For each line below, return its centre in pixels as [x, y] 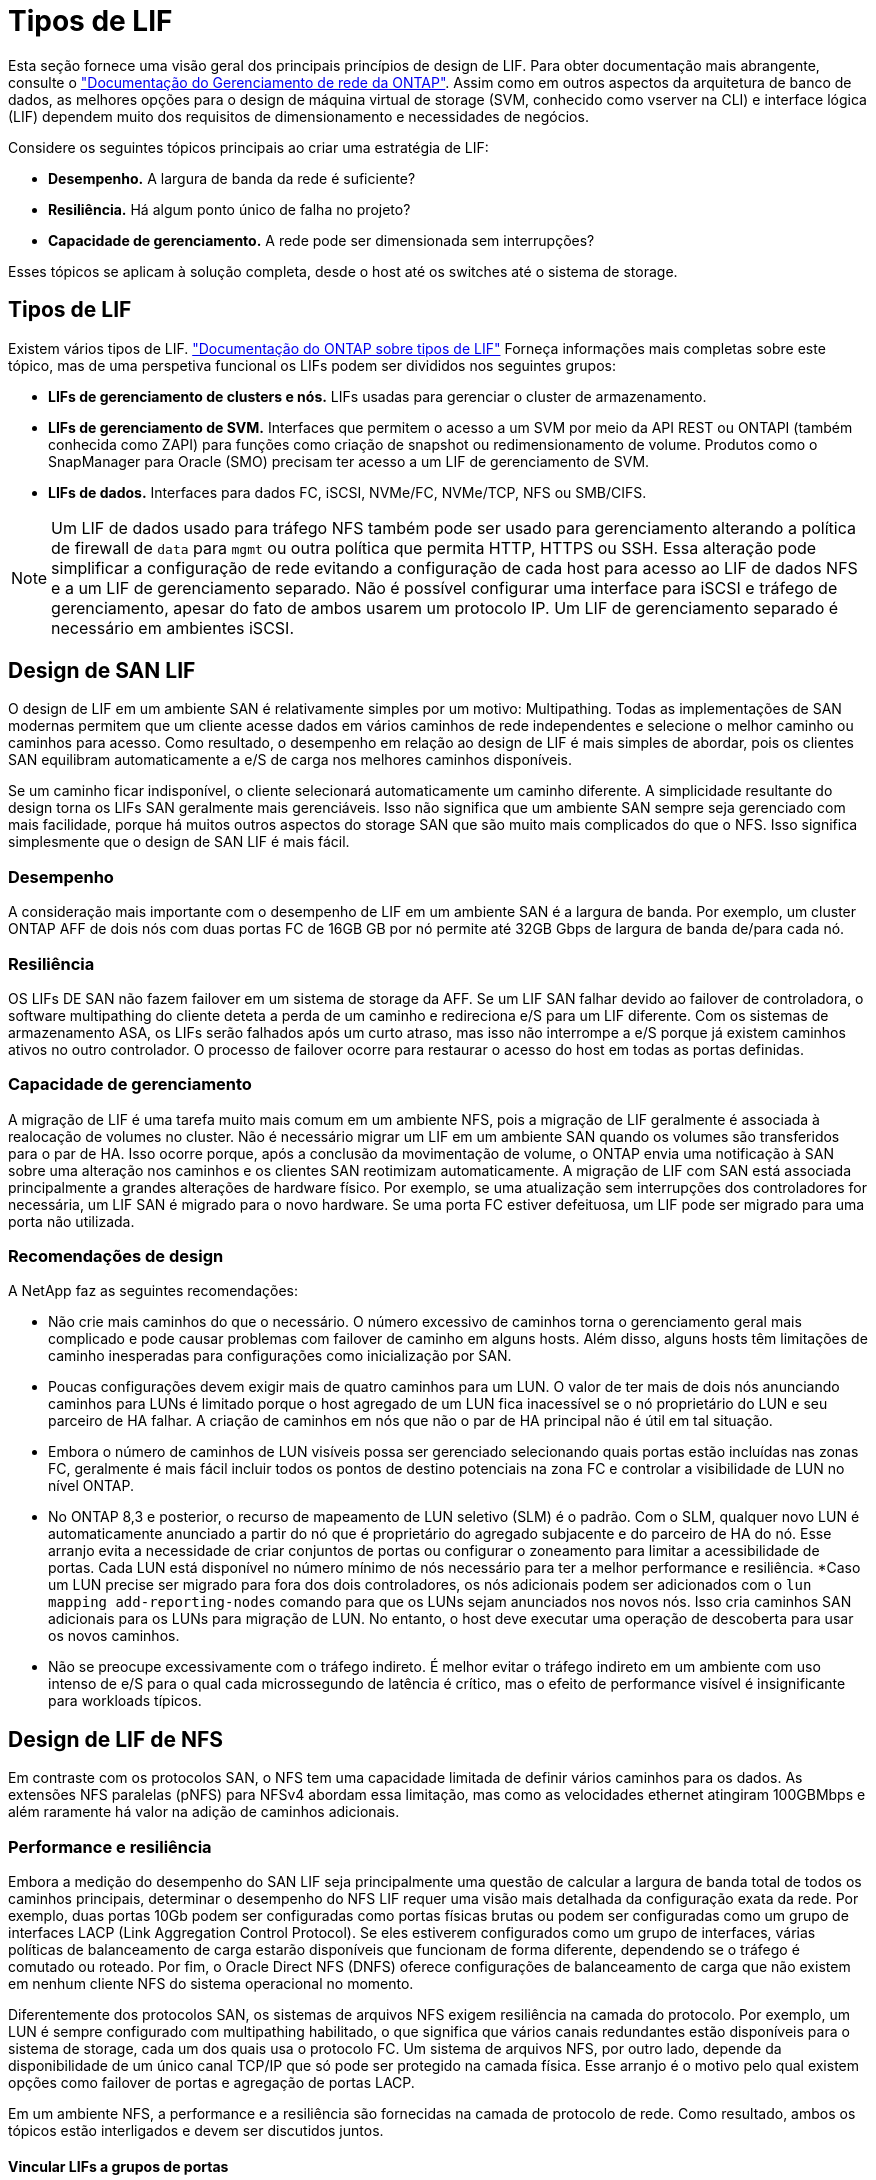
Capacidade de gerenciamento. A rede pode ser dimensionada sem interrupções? [321, 240]
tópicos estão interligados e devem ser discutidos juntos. [196, 2131]
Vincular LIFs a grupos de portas [118, 2166]
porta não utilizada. [71, 1221]
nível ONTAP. [91, 1486]
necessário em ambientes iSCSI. [172, 627]
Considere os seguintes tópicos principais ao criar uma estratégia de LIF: [248, 147]
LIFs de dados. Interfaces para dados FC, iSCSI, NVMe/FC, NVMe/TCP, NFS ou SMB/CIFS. [347, 492]
